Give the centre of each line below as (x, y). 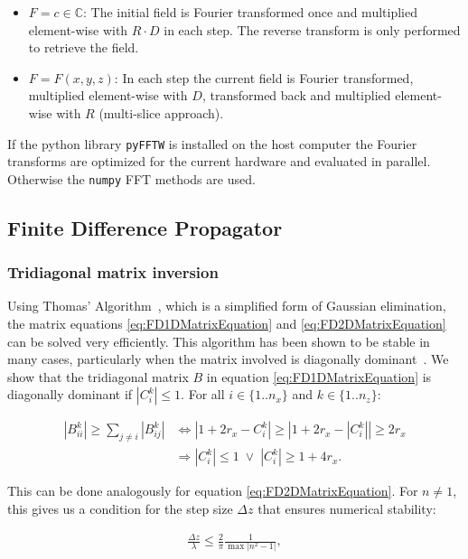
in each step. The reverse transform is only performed (312, 29)
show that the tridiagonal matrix (98, 376)
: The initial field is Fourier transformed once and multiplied (250, 12)
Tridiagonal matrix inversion (113, 272)
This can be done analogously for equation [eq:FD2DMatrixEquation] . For (213, 491)
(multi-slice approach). (161, 112)
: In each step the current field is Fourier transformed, (264, 77)
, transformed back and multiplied (296, 95)
